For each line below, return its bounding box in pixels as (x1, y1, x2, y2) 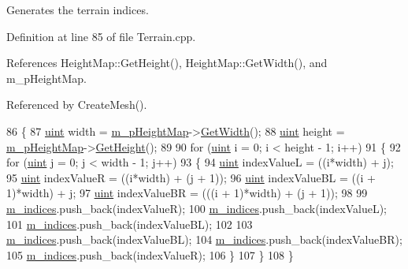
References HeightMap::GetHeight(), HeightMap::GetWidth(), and (6, 54, 328, 71)
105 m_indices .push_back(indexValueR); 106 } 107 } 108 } (6, 246, 294, 263)
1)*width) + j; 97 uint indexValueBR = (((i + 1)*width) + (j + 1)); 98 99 (6, 185, 368, 201)
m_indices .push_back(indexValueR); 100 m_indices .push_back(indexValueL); (6, 200, 388, 216)
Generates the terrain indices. (6, 2, 149, 17)
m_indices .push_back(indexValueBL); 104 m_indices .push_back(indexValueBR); (6, 231, 402, 248)
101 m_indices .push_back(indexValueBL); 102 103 (6, 215, 253, 232)
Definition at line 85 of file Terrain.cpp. (6, 28, 196, 44)
